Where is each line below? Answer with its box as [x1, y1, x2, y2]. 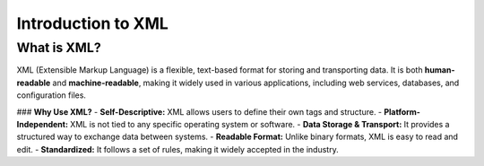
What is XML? [16, 39, 102, 56]
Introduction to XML [16, 13, 169, 33]
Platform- [384, 106, 421, 117]
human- [424, 65, 455, 75]
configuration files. [16, 90, 87, 100]
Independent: [16, 118, 69, 129]
